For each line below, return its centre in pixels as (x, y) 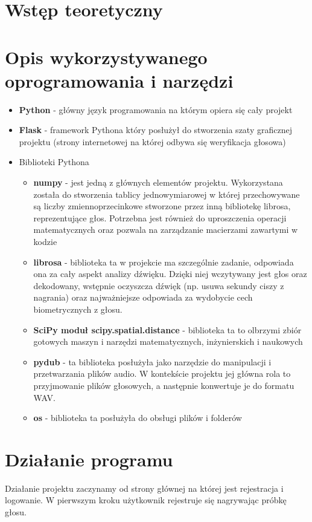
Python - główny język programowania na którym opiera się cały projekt (156, 109)
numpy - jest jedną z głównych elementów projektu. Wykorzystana (158, 182)
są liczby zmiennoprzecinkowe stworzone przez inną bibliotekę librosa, (162, 206)
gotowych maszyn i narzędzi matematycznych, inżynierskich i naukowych (168, 341)
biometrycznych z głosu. (78, 309)
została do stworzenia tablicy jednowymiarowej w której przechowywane (167, 194)
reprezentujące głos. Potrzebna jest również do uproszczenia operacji (160, 217)
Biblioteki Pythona (54, 162)
